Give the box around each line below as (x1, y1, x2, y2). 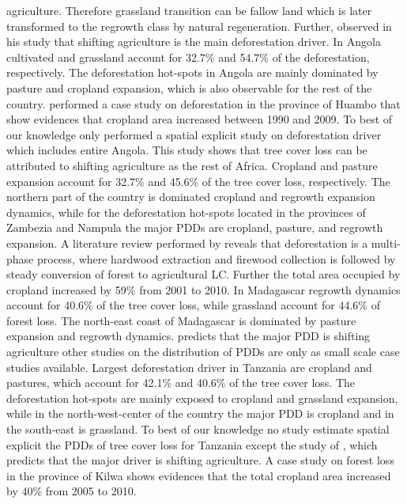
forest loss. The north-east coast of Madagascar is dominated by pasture (6, 312, 356, 328)
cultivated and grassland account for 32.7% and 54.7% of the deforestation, (6, 48, 370, 65)
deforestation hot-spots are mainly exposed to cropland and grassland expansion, (6, 389, 398, 406)
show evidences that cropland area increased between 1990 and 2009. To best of (6, 111, 393, 127)
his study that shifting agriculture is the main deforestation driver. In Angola (6, 33, 381, 50)
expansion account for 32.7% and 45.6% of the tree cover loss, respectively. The (6, 172, 390, 189)
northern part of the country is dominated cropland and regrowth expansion (6, 188, 375, 205)
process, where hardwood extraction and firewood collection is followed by (36, 250, 396, 267)
